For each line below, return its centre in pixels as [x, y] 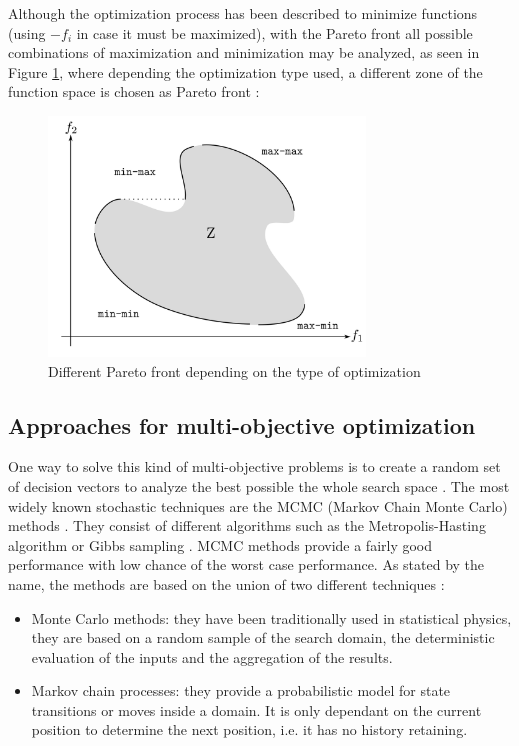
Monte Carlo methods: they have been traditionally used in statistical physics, [271, 617]
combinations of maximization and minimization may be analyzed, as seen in [244, 52]
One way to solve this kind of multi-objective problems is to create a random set [254, 466]
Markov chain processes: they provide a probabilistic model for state [241, 690]
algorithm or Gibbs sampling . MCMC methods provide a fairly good [220, 544]
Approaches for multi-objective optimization [242, 424]
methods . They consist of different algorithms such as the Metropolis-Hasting [247, 525]
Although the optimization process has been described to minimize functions [243, 13]
